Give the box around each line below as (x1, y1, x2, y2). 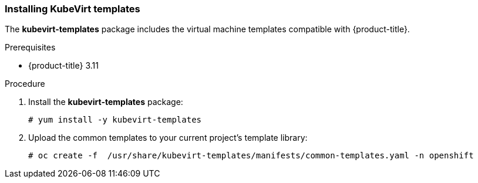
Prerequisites (5, 42, 56, 53)
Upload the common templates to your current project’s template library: (28, 133, 308, 143)
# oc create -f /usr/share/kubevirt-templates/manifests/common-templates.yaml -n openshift (28, 151, 474, 161)
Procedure (5, 79, 45, 89)
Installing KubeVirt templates (5, 3, 140, 15)
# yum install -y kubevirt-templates (28, 115, 202, 125)
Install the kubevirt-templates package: (28, 97, 183, 107)
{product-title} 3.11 (28, 60, 99, 71)
